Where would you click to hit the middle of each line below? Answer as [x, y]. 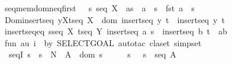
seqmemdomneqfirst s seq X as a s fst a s [100, 8]
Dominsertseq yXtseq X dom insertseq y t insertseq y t [115, 19]
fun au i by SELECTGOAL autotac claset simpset [103, 42]
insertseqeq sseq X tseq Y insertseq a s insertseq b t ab [116, 31]
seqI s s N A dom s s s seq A [92, 54]
